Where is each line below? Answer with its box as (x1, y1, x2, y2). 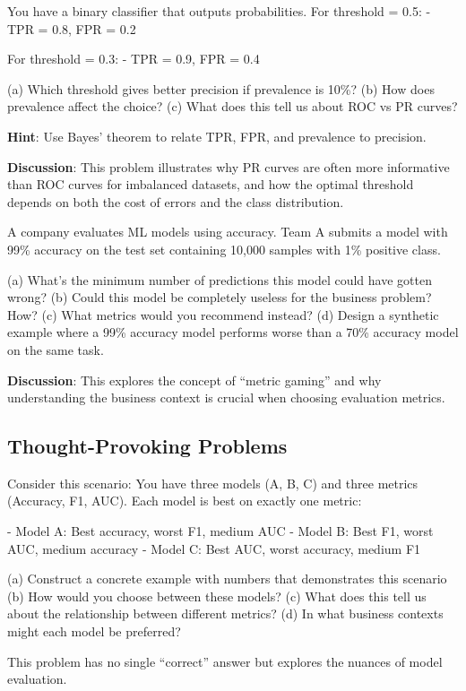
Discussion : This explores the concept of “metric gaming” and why (7, 370, 382, 389)
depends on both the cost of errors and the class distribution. (7, 192, 344, 211)
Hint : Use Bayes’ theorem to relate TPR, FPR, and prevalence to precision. (7, 126, 427, 145)
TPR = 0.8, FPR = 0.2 (7, 19, 136, 38)
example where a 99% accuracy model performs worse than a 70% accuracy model (7, 323, 459, 341)
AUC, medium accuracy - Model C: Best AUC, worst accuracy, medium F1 (7, 539, 421, 557)
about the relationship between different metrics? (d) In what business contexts (7, 604, 444, 623)
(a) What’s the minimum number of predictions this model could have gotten (7, 270, 432, 289)
